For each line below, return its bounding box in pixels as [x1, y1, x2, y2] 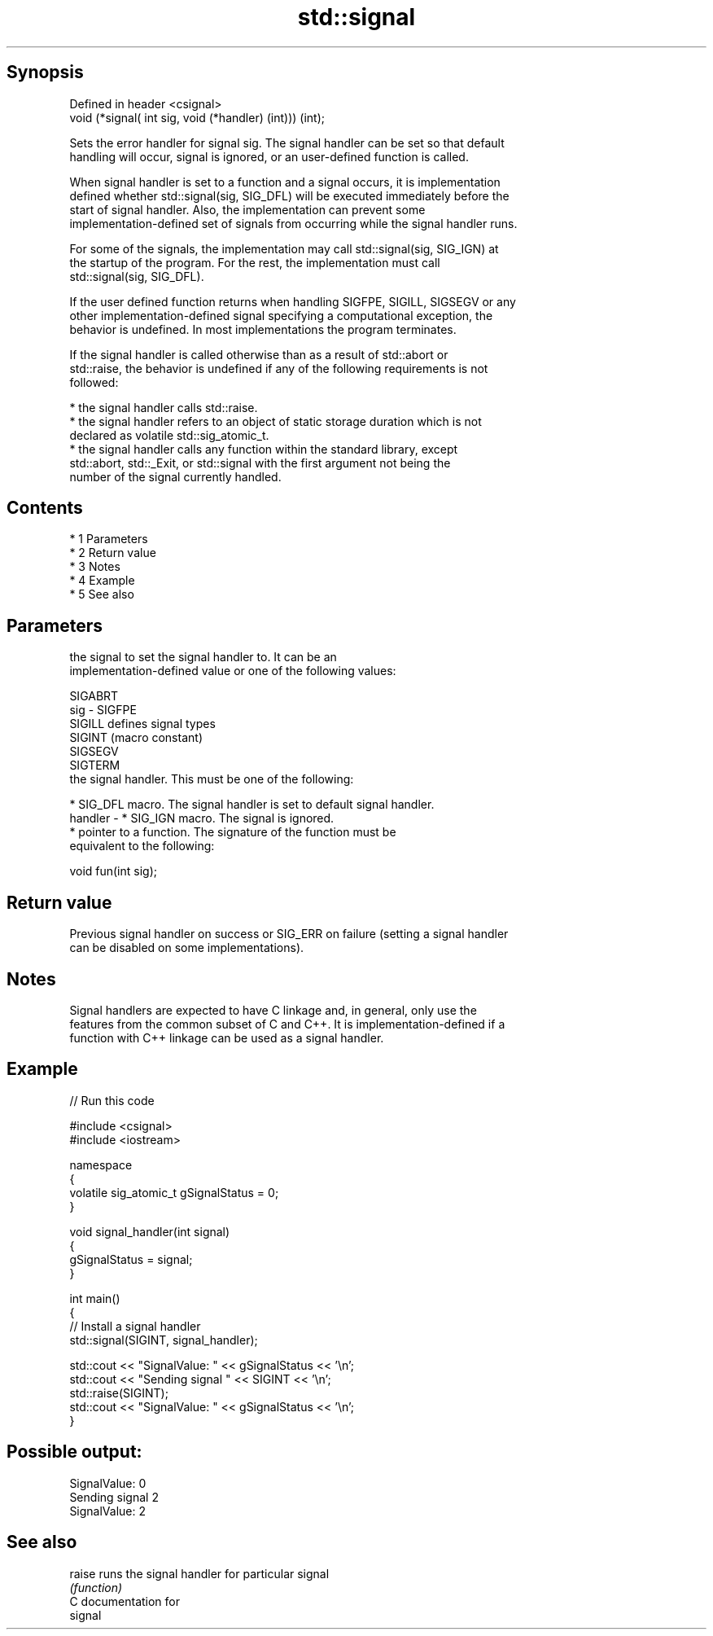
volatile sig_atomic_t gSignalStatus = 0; [69, 1185, 279, 1200]
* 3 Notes [69, 559, 120, 574]
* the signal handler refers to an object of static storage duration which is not [69, 414, 482, 428]
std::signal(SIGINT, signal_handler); [69, 1332, 258, 1347]
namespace [69, 1157, 133, 1172]
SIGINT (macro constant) [69, 730, 203, 745]
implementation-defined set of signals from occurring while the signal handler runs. [69, 216, 518, 230]
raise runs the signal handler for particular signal [69, 1566, 330, 1581]
